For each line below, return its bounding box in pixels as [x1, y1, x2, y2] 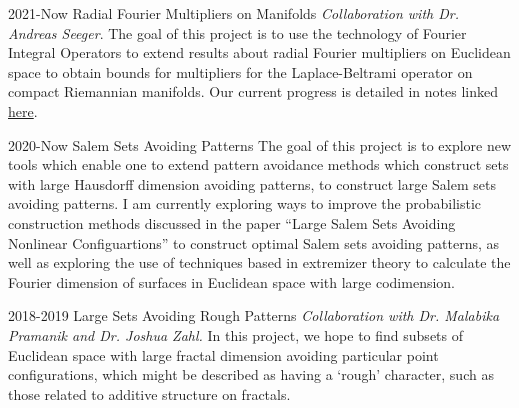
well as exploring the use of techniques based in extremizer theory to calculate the [8, 252, 511, 273]
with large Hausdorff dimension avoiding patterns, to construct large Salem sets [8, 173, 496, 194]
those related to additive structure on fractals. [8, 383, 291, 404]
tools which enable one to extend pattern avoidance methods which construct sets [8, 154, 509, 175]
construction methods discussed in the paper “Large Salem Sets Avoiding [8, 212, 456, 233]
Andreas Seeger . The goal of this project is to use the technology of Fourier [8, 22, 467, 43]
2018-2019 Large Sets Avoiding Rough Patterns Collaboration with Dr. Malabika [8, 305, 500, 326]
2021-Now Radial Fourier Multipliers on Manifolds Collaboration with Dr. [8, 3, 459, 23]
